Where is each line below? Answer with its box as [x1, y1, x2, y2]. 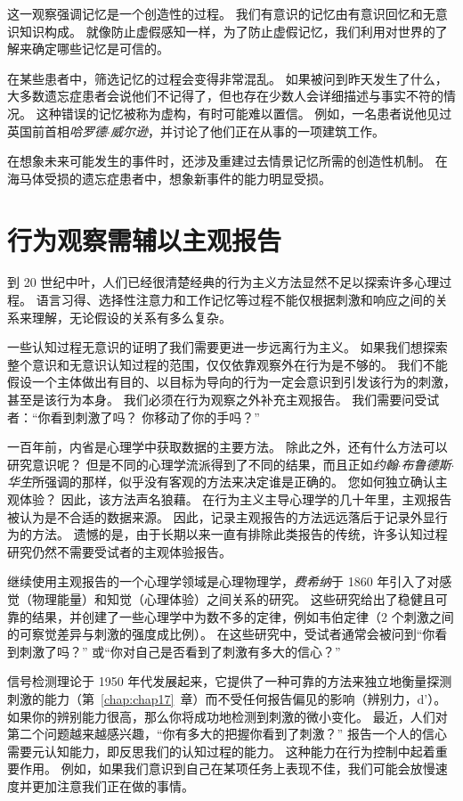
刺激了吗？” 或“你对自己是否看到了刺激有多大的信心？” [19, 642, 341, 660]
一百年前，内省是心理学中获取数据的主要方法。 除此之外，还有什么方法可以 [7, 437, 448, 456]
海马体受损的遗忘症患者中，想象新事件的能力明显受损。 [7, 168, 331, 187]
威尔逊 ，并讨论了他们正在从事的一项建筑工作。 [110, 121, 385, 140]
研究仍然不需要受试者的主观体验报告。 [7, 542, 231, 560]
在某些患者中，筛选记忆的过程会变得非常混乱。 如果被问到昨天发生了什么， [7, 69, 448, 87]
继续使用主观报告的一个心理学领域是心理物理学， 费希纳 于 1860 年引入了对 [7, 572, 440, 591]
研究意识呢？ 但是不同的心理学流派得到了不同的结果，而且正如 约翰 [7, 454, 398, 473]
